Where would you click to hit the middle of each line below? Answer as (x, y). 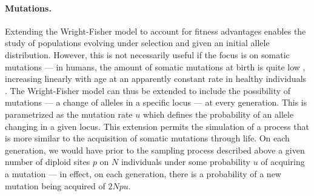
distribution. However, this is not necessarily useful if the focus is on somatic (147, 54)
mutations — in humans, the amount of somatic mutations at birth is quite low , (155, 66)
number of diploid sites (48, 162)
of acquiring (283, 162)
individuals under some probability (185, 162)
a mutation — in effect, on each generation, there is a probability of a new (143, 173)
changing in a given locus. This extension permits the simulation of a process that (157, 126)
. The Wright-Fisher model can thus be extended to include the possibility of (148, 90)
